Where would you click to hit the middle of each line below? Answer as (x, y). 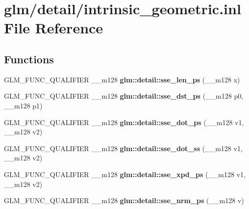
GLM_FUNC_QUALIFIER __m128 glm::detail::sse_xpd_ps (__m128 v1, (125, 174)
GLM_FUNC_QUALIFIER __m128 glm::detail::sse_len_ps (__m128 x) (122, 79)
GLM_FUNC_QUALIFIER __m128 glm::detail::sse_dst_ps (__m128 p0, (124, 96)
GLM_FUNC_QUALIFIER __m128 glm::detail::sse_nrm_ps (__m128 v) (124, 200)
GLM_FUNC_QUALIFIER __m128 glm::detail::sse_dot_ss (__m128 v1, (123, 148)
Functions (29, 59)
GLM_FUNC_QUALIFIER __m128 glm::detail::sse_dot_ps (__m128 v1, (124, 122)
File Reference (54, 28)
